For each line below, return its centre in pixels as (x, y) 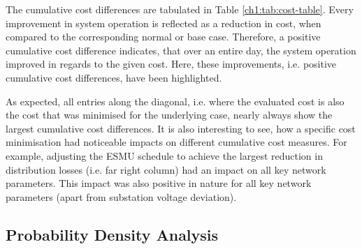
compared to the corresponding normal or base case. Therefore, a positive (163, 37)
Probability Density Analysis (112, 234)
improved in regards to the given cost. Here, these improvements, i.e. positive (171, 64)
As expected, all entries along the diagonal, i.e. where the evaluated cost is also (175, 101)
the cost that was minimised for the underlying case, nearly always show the (169, 115)
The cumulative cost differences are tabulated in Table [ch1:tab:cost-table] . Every (180, 9)
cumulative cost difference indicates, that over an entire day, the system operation (181, 50)
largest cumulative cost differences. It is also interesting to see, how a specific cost (181, 128)
